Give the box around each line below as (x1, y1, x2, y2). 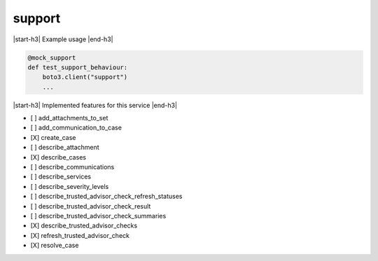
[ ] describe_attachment (30, 143, 99, 152)
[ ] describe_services (30, 172, 91, 181)
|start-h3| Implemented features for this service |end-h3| (13, 101, 178, 109)
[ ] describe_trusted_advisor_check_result (30, 202, 151, 210)
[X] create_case (30, 133, 76, 141)
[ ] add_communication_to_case (30, 123, 122, 132)
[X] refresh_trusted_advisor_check (30, 231, 129, 239)
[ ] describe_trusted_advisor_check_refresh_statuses (30, 192, 183, 201)
